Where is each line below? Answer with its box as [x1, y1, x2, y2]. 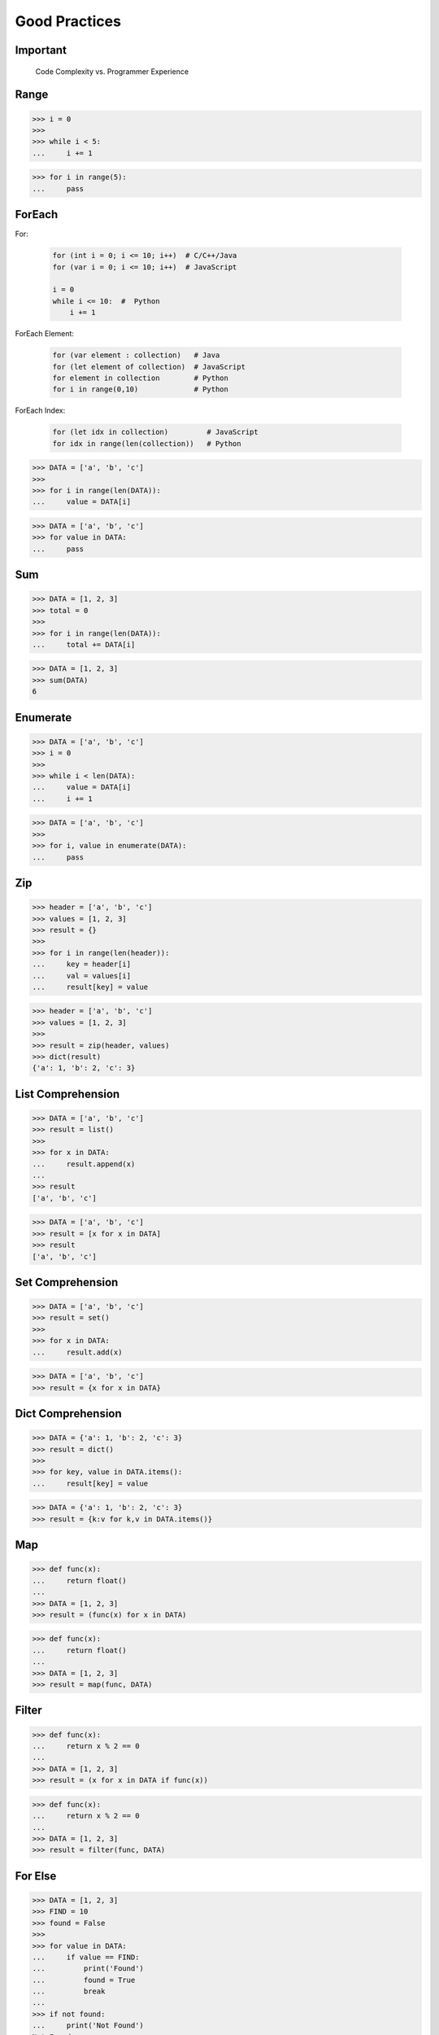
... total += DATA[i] [32, 640, 136, 649]
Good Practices [15, 12, 122, 30]
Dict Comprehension [15, 1407, 122, 1420]
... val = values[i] [32, 971, 132, 980]
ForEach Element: [15, 329, 75, 339]
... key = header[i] [32, 960, 132, 969]
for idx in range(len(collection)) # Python [52, 439, 241, 448]
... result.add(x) [32, 1347, 123, 1357]
